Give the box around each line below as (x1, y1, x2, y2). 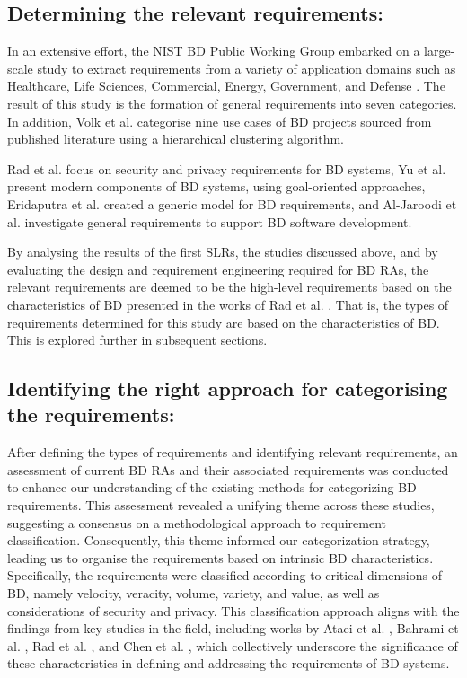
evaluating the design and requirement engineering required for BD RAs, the (7, 260, 429, 278)
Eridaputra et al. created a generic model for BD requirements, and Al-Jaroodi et (7, 194, 457, 213)
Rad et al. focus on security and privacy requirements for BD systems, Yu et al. (7, 159, 446, 178)
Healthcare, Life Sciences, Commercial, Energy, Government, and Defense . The (7, 76, 445, 95)
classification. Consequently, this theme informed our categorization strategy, (7, 531, 430, 550)
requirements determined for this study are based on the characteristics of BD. (7, 313, 440, 331)
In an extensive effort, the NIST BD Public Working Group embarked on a (7, 41, 420, 60)
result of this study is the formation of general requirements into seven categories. (7, 93, 457, 112)
